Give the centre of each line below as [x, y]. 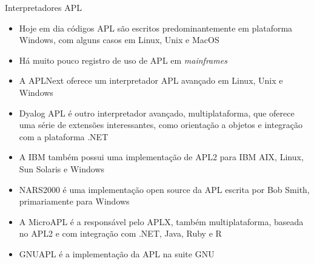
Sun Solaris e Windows [62, 168]
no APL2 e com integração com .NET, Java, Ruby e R [120, 233]
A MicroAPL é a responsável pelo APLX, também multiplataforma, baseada [161, 221]
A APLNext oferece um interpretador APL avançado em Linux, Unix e [151, 80]
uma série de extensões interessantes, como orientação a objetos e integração [161, 125]
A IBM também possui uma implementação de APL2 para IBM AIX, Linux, [161, 157]
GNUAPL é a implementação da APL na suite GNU [117, 253]
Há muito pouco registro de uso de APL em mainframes [123, 60]
